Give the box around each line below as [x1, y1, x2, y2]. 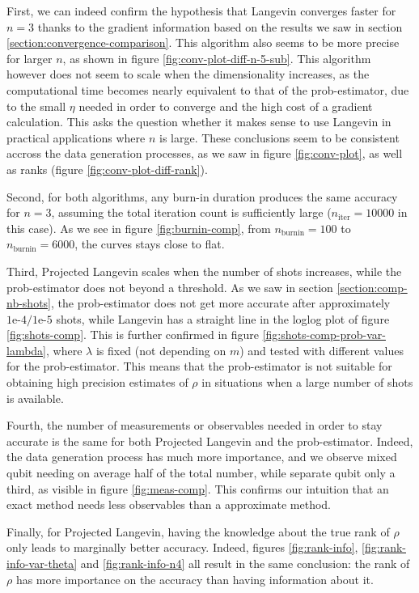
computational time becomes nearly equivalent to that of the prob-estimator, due [6, 81, 409, 98]
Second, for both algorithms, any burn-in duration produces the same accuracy [6, 188, 398, 205]
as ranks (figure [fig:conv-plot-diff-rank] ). [6, 160, 208, 177]
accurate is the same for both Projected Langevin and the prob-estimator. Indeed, [6, 432, 413, 449]
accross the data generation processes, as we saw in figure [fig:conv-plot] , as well [6, 145, 403, 162]
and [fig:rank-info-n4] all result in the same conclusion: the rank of [80, 555, 410, 571]
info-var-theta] [6, 555, 78, 571]
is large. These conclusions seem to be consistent [159, 129, 400, 146]
